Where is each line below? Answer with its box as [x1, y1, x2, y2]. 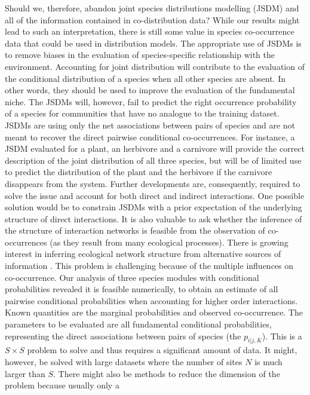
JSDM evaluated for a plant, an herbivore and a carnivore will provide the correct [5, 142, 305, 155]
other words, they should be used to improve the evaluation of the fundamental [5, 84, 295, 96]
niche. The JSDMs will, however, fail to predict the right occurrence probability [5, 95, 297, 108]
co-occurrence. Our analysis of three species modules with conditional [5, 271, 259, 283]
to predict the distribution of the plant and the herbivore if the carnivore [5, 166, 272, 178]
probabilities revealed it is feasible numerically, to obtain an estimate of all [5, 283, 278, 295]
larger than [5, 367, 45, 379]
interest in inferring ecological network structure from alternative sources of [5, 247, 281, 260]
